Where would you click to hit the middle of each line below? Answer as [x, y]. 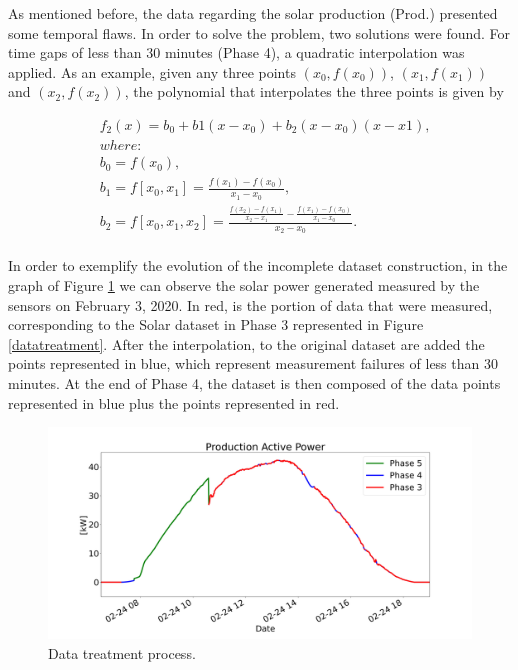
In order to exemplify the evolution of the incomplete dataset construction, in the [258, 265]
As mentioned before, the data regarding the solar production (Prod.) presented [253, 13]
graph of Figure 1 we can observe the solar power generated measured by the [244, 284]
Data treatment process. [122, 652]
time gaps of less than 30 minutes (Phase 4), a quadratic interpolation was [236, 52]
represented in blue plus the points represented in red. [174, 402]
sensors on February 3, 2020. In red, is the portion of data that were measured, [250, 304]
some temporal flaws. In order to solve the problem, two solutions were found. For [259, 32]
